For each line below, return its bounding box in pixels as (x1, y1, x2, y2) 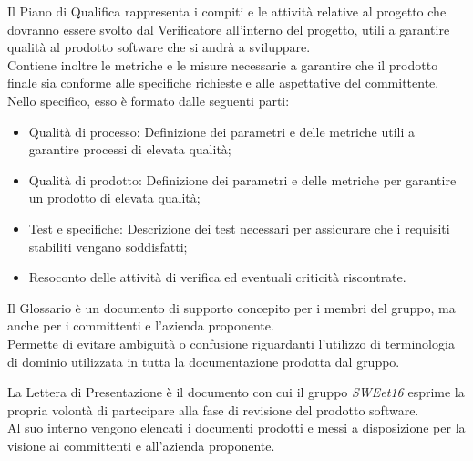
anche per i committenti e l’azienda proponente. (7, 316, 274, 335)
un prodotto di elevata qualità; (28, 188, 201, 207)
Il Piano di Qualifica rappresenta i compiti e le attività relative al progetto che (7, 2, 447, 20)
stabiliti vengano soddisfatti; (28, 236, 188, 256)
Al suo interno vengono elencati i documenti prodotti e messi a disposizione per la (7, 418, 466, 437)
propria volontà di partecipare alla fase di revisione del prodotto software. (7, 400, 419, 419)
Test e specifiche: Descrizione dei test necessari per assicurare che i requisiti (28, 218, 450, 237)
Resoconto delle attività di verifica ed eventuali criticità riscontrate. (28, 267, 406, 287)
